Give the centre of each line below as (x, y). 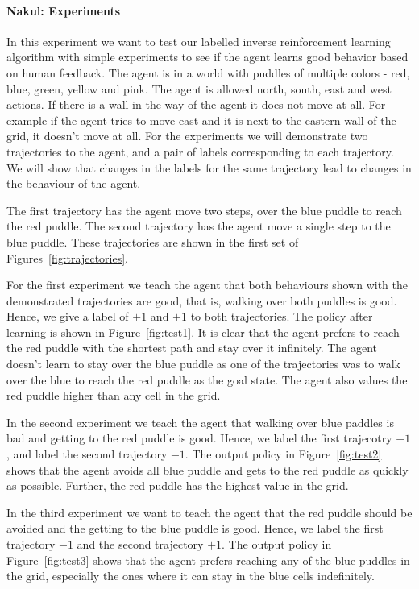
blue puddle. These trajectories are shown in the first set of (153, 241)
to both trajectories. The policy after (282, 316)
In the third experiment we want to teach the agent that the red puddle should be (209, 512)
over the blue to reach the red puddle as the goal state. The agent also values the (207, 379)
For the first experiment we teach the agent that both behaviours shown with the (207, 285)
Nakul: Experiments (64, 10)
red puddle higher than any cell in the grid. (114, 395)
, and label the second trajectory (87, 454)
